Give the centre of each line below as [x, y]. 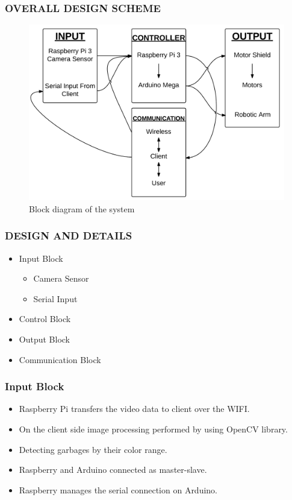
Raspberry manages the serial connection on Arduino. [118, 489]
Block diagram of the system [82, 208]
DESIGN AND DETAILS [69, 236]
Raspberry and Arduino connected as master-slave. [113, 470]
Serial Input [55, 298]
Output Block [45, 339]
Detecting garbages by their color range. [93, 449]
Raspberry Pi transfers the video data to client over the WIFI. [134, 409]
